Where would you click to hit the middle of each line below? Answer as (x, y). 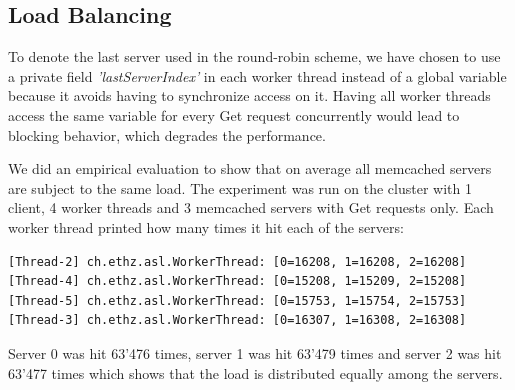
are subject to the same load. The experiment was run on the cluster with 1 (240, 187)
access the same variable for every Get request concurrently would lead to (234, 114)
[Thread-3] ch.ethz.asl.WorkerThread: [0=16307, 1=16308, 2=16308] (237, 320)
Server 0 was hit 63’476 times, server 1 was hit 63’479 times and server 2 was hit (255, 352)
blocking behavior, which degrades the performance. (167, 134)
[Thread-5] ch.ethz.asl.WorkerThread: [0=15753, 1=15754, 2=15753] (237, 300)
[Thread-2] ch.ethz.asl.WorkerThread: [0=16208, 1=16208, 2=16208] (237, 261)
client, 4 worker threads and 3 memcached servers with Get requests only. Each (251, 207)
